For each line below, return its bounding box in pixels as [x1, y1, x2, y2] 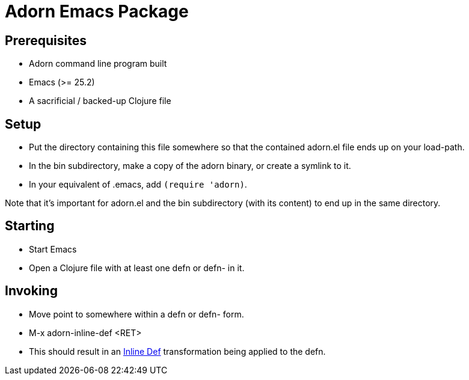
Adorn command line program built [29, 58, 167, 69]
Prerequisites [5, 32, 87, 48]
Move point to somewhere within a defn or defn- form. [29, 308, 244, 319]
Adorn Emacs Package [5, 1, 189, 22]
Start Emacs [29, 244, 77, 254]
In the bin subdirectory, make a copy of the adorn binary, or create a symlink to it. [29, 161, 351, 171]
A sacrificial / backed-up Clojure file [29, 96, 171, 106]
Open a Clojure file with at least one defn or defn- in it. [29, 262, 245, 273]
